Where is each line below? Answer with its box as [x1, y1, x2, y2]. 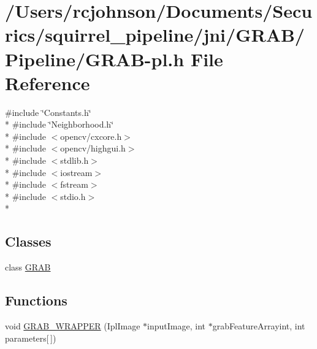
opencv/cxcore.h [60, 129, 122, 142]
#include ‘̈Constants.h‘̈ [5, 105, 91, 118]
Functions [5, 291, 67, 310]
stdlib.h [60, 154, 89, 167]
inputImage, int [147, 320, 205, 332]
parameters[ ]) [5, 331, 56, 344]
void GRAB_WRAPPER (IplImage [5, 320, 140, 332]
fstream [60, 178, 88, 191]
